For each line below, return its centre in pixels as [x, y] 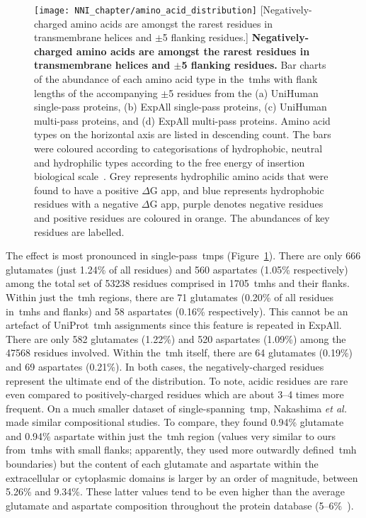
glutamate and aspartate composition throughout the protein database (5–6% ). [180, 505]
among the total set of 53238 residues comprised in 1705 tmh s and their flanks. [178, 283]
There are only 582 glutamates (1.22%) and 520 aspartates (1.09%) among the [176, 338]
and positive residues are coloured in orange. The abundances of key [182, 217]
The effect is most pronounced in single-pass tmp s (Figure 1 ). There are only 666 [183, 255]
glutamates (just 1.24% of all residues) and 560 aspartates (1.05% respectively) [177, 269]
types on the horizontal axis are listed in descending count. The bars [183, 134]
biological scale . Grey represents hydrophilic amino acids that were [181, 176]
